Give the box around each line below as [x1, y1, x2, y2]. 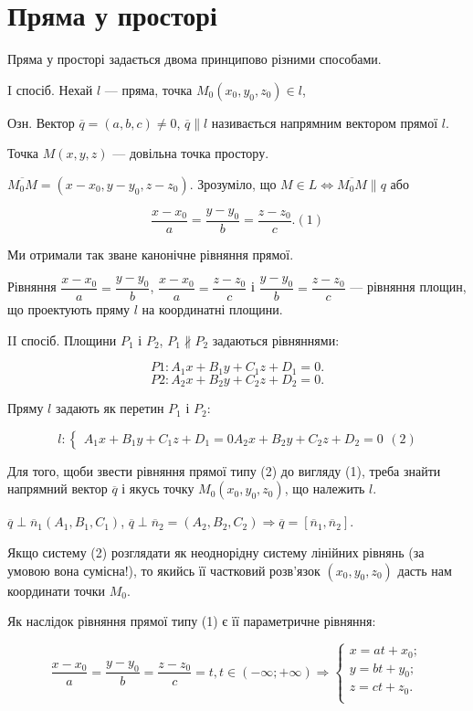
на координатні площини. [142, 300, 283, 319]
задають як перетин [55, 398, 164, 418]
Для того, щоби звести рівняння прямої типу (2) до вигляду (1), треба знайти [7, 461, 441, 480]
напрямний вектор [7, 479, 108, 498]
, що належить [284, 479, 365, 498]
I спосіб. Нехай [7, 80, 93, 99]
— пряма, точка [104, 80, 193, 99]
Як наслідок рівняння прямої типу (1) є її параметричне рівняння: [7, 611, 376, 631]
